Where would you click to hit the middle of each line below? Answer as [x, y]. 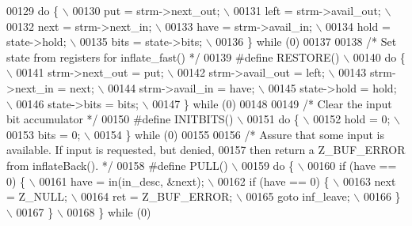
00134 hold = [358, 26]
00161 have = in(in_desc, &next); [122, 181]
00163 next [369, 181]
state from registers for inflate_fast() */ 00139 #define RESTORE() [173, 56]
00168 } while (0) [109, 211]
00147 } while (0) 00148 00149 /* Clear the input [272, 103]
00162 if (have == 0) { [273, 181]
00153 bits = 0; [44, 134]
